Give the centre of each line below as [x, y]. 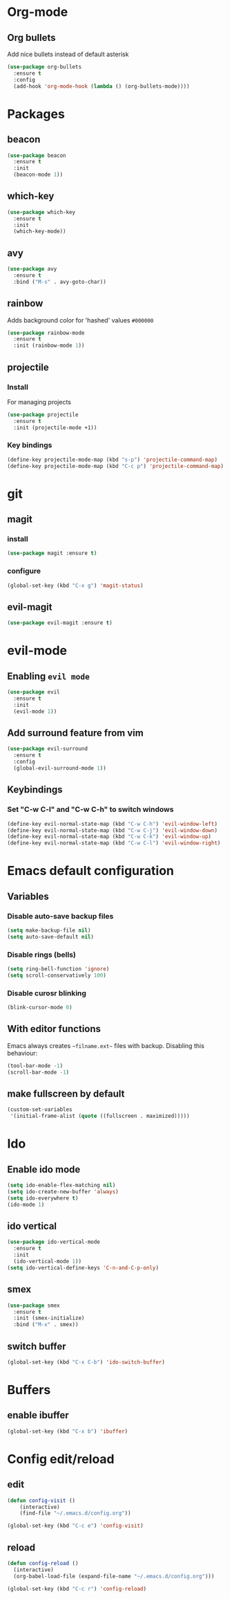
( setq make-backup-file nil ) [49, 931]
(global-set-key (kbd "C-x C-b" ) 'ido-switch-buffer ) [86, 1362]
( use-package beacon [37, 155]
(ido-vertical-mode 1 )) [47, 1262]
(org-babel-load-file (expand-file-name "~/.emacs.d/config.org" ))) [114, 1576]
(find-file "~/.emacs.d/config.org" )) [75, 1513]
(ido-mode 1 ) [26, 1204]
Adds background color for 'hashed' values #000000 [80, 320]
